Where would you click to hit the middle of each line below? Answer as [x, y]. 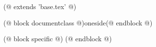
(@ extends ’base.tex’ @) [40, 6]
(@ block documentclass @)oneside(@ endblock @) [78, 22]
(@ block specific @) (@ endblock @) [58, 39]
